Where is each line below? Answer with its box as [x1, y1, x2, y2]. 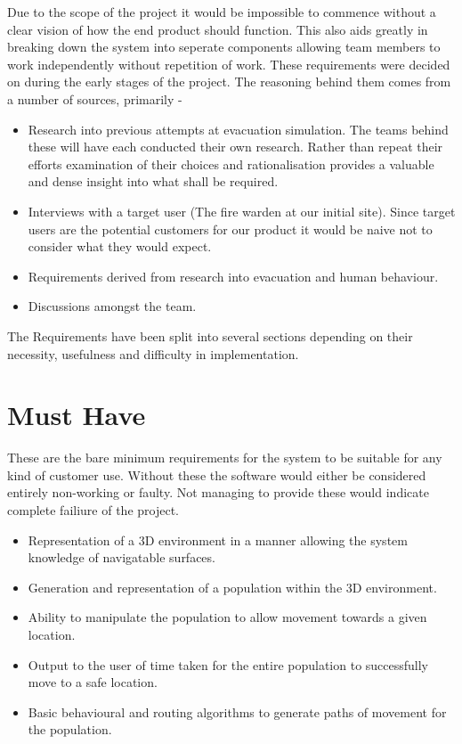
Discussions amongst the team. [28, 297, 197, 315]
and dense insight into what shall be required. [28, 172, 279, 191]
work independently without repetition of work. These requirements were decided [7, 54, 450, 73]
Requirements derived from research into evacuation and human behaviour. [28, 266, 439, 285]
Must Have [7, 397, 146, 433]
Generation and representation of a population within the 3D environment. [28, 577, 437, 596]
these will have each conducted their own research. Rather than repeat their [28, 137, 443, 156]
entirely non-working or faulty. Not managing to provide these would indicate [7, 483, 429, 502]
